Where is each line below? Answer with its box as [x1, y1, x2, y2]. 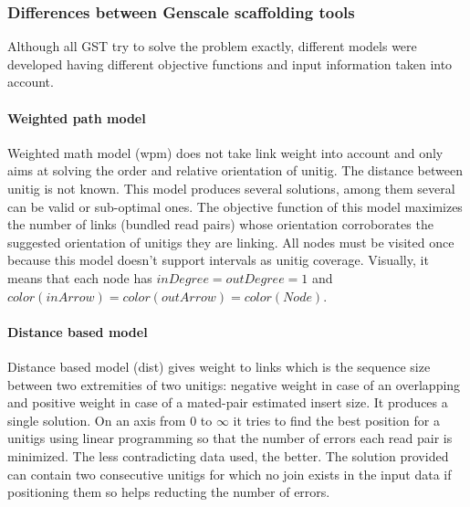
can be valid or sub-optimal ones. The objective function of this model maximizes [7, 196, 463, 216]
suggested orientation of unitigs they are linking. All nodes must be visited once [7, 232, 454, 251]
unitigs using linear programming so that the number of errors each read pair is [7, 428, 453, 448]
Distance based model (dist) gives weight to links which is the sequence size [7, 356, 431, 375]
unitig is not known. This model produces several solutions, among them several [7, 178, 455, 197]
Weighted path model [7, 108, 146, 127]
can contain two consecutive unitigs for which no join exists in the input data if [7, 464, 452, 483]
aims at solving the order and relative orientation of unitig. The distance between [7, 161, 463, 180]
